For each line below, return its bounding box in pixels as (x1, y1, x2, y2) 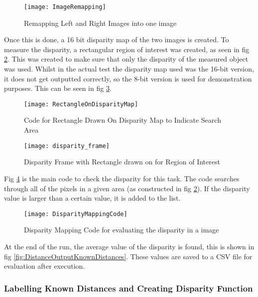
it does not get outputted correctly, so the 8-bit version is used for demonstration (4, 73, 252, 83)
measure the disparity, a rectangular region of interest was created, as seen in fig (4, 44, 250, 54)
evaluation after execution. (4, 261, 85, 271)
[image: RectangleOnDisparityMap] (24, 100, 138, 108)
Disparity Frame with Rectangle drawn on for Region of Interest (24, 156, 220, 167)
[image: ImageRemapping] (24, 3, 106, 10)
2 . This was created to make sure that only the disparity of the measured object (4, 54, 249, 64)
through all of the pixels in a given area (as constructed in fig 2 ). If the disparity (4, 183, 250, 193)
